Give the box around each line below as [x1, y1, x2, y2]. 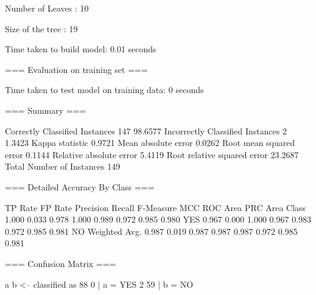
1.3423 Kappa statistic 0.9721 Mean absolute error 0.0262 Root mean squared [5, 136, 295, 149]
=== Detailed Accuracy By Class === [5, 180, 155, 193]
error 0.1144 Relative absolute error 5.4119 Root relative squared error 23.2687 [5, 148, 299, 161]
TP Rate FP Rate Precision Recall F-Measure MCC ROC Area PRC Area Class [5, 201, 306, 213]
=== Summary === [5, 103, 86, 116]
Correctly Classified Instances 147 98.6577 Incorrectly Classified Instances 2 [5, 124, 287, 137]
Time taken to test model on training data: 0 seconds [5, 83, 204, 96]
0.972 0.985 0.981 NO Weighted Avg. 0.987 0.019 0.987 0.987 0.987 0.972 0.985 [5, 224, 298, 237]
